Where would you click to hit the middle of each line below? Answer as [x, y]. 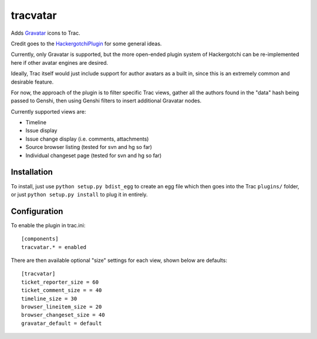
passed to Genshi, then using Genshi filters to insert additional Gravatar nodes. [106, 101]
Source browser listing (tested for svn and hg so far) [89, 147]
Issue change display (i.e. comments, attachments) [87, 139]
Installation [32, 172]
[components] [40, 239]
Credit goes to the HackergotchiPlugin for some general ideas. [86, 44]
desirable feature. [32, 82]
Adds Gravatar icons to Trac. [45, 33]
